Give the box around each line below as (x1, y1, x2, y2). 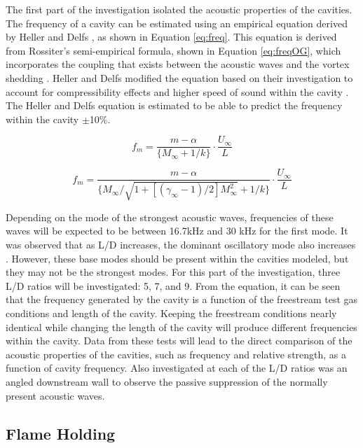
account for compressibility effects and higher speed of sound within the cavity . (6, 84, 349, 99)
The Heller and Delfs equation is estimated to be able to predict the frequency (6, 98, 343, 113)
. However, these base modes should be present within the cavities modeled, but (6, 251, 349, 265)
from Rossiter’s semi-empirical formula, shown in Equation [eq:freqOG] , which (6, 43, 341, 57)
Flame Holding (6, 422, 116, 444)
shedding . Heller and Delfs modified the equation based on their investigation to (6, 70, 353, 85)
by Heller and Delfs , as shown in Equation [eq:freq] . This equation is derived (6, 29, 337, 44)
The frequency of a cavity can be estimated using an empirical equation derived (6, 15, 348, 30)
